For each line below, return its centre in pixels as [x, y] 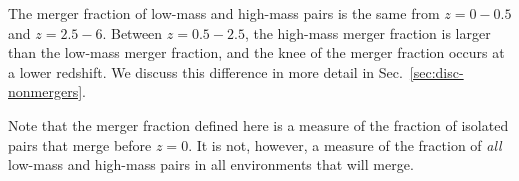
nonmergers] [45, 91]
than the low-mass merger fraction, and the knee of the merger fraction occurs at [256, 52]
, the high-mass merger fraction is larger [367, 32]
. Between [132, 32]
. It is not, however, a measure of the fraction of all [345, 144]
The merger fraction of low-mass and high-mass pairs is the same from [224, 13]
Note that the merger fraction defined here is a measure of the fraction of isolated [258, 124]
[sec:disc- [436, 71]
